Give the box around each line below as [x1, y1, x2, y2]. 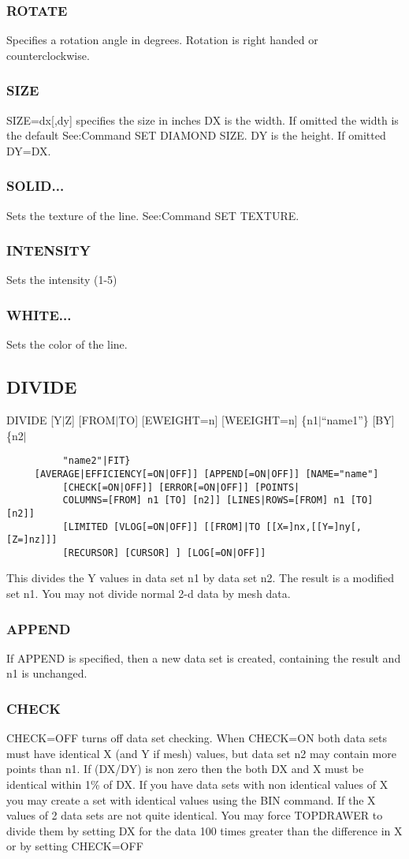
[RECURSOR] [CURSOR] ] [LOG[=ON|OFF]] [62, 547, 266, 558]
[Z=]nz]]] [6, 534, 58, 546]
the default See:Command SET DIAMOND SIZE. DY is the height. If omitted [6, 127, 386, 144]
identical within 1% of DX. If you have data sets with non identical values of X [6, 776, 389, 793]
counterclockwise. [6, 47, 90, 63]
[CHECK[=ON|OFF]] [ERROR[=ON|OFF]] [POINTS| [62, 481, 300, 493]
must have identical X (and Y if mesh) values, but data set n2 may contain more [6, 745, 396, 761]
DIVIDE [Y [6, 412, 62, 428]
